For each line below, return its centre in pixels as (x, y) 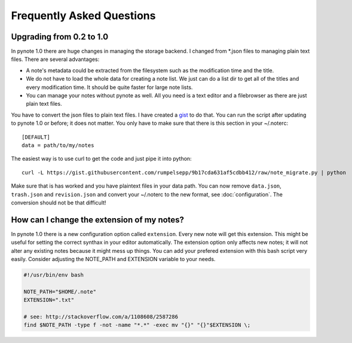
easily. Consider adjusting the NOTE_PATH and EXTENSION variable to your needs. (113, 259)
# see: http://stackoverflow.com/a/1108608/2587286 (101, 316)
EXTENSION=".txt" (49, 300)
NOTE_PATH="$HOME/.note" (60, 292)
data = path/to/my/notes (58, 145)
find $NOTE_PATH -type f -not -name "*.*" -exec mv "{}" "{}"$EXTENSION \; (137, 325)
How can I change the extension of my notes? (98, 220)
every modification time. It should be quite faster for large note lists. (109, 87)
